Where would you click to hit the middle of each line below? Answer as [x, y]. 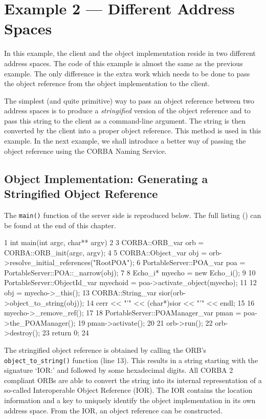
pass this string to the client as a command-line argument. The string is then [125, 120]
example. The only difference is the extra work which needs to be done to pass [127, 73]
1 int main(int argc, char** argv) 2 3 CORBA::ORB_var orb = [104, 242]
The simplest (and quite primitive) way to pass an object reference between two [129, 100]
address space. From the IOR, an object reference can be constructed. [113, 410]
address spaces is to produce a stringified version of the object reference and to [127, 111]
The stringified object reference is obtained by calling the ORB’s [105, 350]
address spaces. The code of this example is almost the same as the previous [124, 63]
